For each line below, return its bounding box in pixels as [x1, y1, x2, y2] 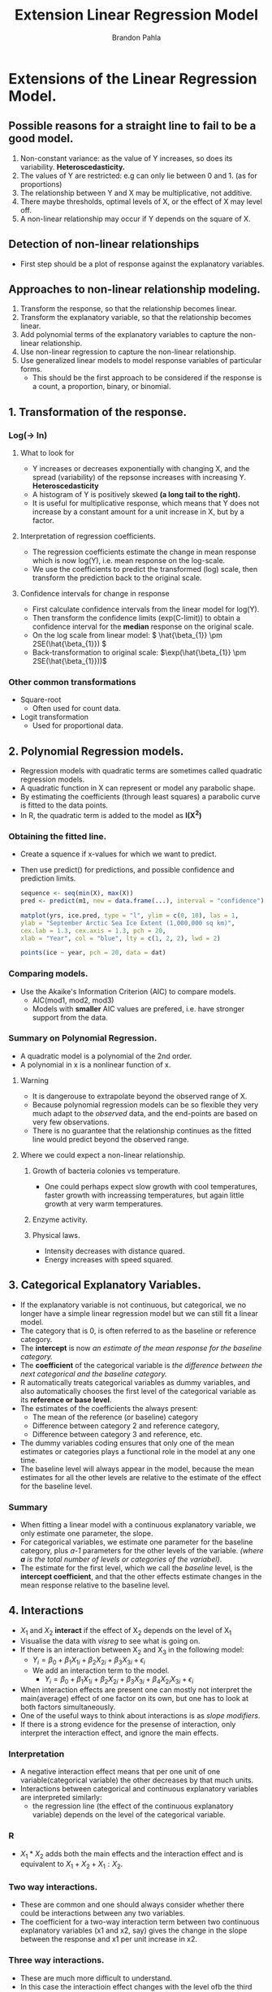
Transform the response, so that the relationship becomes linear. [19, 304, 237, 314]
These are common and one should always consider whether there [19, 1899, 245, 1910]
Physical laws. [32, 1230, 80, 1240]
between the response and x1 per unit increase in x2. [19, 1934, 197, 1944]
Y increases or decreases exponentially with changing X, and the [32, 464, 250, 474]
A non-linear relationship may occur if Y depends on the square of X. [19, 214, 251, 223]
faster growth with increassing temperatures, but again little [44, 1190, 244, 1200]
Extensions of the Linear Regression [8, 69, 257, 88]
